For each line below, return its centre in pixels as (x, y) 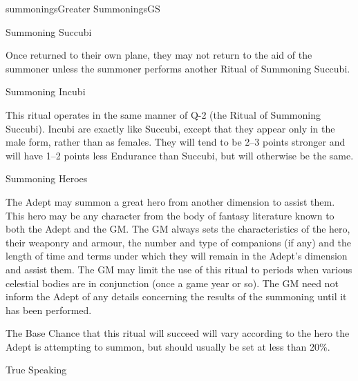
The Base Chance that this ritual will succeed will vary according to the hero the (178, 333)
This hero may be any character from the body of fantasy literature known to (170, 215)
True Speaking (36, 370)
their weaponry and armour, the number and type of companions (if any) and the (179, 242)
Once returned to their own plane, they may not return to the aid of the (159, 55)
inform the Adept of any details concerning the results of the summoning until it (176, 296)
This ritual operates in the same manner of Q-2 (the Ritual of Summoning (163, 114)
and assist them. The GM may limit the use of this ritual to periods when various (179, 269)
